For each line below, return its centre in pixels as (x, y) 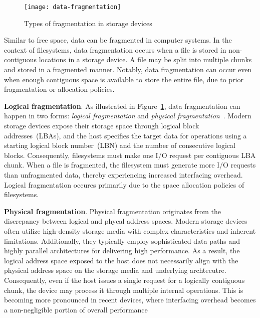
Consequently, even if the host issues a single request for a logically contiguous (124, 280)
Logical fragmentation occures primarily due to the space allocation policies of (124, 184)
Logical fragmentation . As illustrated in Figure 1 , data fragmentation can (122, 106)
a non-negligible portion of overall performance (76, 309)
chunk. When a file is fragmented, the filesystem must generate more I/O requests (130, 165)
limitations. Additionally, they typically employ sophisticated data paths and (122, 241)
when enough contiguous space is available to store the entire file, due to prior (124, 79)
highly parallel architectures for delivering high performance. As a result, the (122, 251)
